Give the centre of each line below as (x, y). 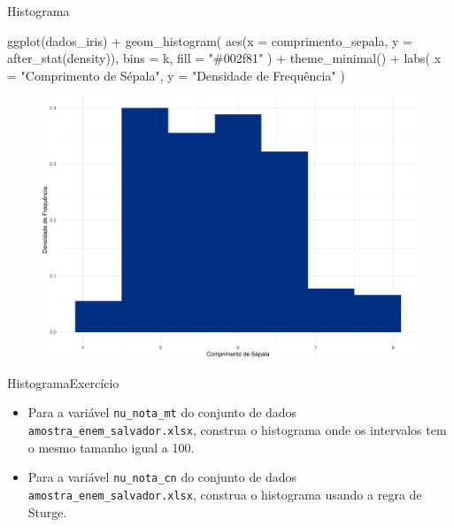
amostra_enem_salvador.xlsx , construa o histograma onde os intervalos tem (237, 430)
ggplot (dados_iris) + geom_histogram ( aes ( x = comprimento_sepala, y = (210, 40)
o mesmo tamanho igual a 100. (111, 447)
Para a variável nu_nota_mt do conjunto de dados (162, 412)
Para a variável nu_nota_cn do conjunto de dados (162, 477)
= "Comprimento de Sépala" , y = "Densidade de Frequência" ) (176, 75)
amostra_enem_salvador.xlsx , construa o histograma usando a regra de (225, 494)
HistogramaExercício (63, 382)
